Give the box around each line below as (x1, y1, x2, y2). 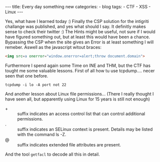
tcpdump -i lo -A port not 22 (5, 82, 67, 87)
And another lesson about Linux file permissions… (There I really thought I (5, 91, 154, 97)
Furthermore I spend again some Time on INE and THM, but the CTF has (5, 62, 151, 68)
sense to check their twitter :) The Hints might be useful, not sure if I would (5, 29, 156, 35)
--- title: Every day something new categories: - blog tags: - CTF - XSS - (5, 4, 151, 9)
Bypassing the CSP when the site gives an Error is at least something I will (5, 39, 154, 45)
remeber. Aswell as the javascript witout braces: (5, 44, 101, 50)
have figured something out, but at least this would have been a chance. (5, 34, 150, 40)
